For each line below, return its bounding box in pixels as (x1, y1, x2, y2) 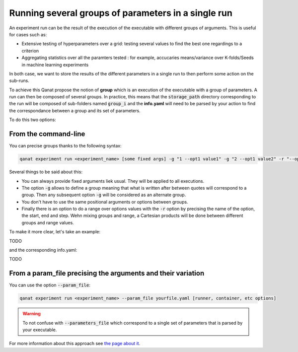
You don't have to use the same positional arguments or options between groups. (21, 199, 188, 205)
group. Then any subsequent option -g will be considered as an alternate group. (21, 192, 186, 198)
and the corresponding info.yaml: (9, 247, 77, 253)
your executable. (22, 327, 57, 333)
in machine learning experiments (21, 62, 89, 68)
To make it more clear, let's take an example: (9, 229, 100, 235)
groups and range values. (21, 219, 74, 225)
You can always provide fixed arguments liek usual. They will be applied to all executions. (21, 178, 205, 184)
